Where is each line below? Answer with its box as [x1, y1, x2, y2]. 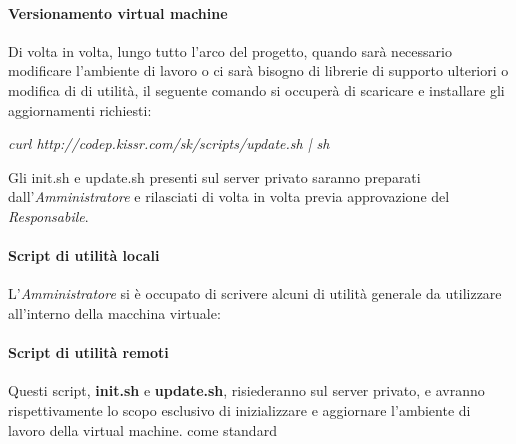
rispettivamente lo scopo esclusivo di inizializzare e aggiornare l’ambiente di [8, 399, 471, 420]
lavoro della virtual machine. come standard [8, 419, 277, 440]
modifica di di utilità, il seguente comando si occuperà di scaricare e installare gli [8, 79, 505, 100]
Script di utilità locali [8, 245, 160, 266]
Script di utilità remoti [8, 342, 169, 363]
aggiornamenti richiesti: [8, 99, 152, 120]
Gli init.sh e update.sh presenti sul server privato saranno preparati [8, 166, 421, 187]
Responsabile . [8, 205, 89, 226]
